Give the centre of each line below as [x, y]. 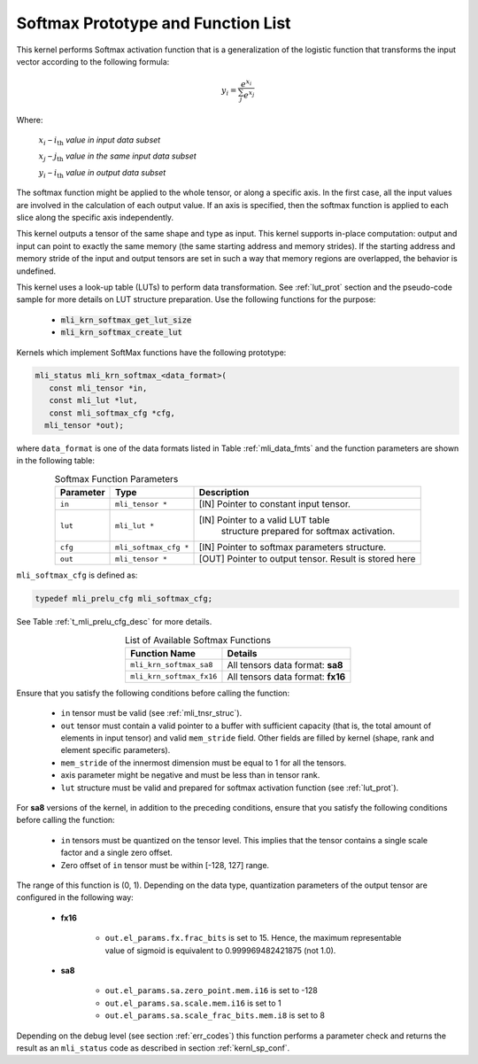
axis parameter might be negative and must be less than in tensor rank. [190, 775]
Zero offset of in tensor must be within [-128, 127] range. [165, 865]
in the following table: [55, 461]
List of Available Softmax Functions [198, 640]
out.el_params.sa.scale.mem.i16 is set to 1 [193, 1003]
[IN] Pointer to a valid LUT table [264, 520]
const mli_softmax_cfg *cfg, [112, 413]
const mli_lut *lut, [94, 400]
